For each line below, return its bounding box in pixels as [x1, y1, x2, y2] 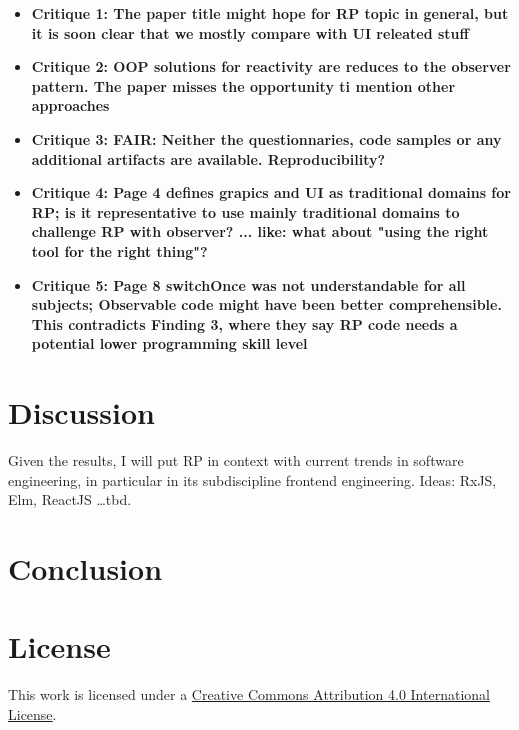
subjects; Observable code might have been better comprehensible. [31, 294, 502, 315]
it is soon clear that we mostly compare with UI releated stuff [31, 22, 469, 43]
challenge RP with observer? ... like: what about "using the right [31, 221, 489, 242]
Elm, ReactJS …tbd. [8, 489, 132, 510]
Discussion [8, 392, 155, 433]
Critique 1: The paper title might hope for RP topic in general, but [31, 3, 509, 23]
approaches [31, 95, 110, 116]
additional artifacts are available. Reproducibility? [31, 148, 386, 169]
